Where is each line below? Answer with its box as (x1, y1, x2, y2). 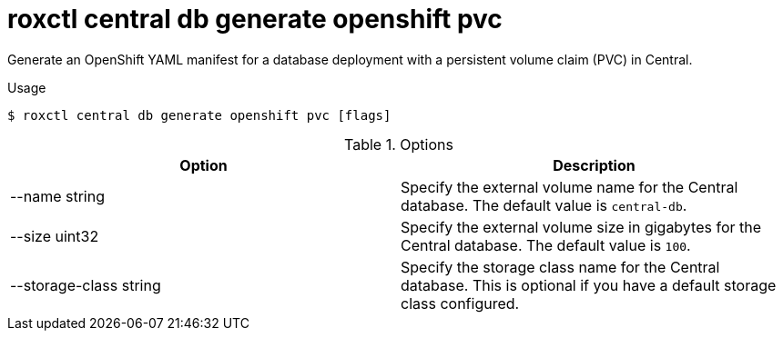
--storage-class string (10, 275, 161, 294)
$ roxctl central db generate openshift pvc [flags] (7, 107, 391, 123)
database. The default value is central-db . (401, 195, 687, 214)
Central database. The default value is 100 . (401, 235, 691, 254)
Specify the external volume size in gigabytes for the (401, 217, 762, 236)
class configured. (401, 293, 520, 313)
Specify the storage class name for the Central (401, 257, 720, 276)
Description (553, 155, 636, 174)
